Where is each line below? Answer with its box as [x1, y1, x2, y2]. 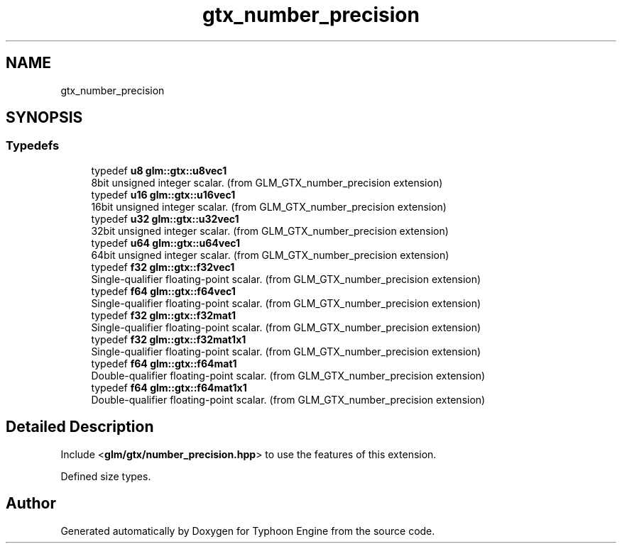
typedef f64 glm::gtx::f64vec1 [91, 284, 236, 297]
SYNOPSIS [6, 109, 83, 127]
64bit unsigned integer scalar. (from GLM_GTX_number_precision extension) [91, 248, 449, 261]
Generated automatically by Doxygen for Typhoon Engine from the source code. [60, 524, 435, 537]
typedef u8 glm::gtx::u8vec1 [91, 164, 227, 177]
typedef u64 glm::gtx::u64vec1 [91, 236, 241, 249]
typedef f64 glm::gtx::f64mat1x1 [91, 381, 247, 394]
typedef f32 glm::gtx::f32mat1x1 [91, 333, 246, 345]
